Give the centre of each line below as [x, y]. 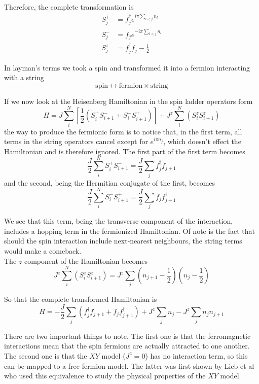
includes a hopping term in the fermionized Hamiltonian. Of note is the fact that [129, 231]
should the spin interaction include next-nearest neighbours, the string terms [123, 241]
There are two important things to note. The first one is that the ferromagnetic [127, 336]
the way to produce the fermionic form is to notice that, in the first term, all [123, 131]
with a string [24, 77]
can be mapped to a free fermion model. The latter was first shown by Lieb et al [129, 365]
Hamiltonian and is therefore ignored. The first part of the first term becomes [125, 151]
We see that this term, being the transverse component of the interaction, [119, 221]
